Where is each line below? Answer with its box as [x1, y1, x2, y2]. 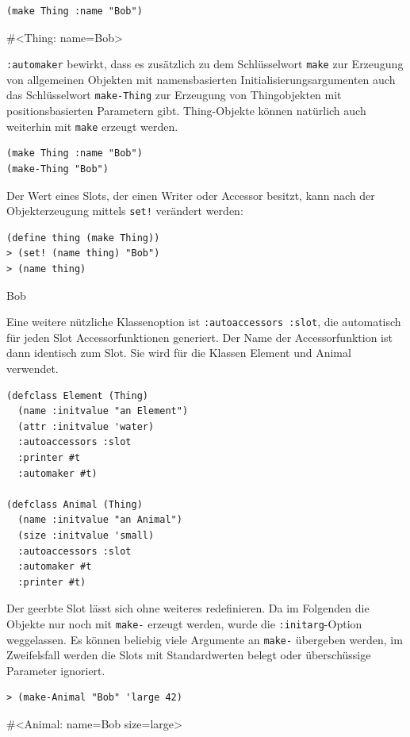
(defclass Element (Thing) [6, 390, 148, 401]
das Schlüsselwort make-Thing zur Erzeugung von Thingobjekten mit [6, 86, 342, 103]
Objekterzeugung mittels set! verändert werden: [6, 202, 243, 219]
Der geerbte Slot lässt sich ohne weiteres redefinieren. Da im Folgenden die [6, 600, 370, 616]
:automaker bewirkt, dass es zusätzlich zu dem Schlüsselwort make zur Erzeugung [6, 56, 404, 72]
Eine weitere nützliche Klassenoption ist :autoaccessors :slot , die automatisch [6, 313, 401, 330]
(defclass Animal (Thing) [6, 498, 143, 510]
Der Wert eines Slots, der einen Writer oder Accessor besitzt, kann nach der [6, 186, 375, 203]
